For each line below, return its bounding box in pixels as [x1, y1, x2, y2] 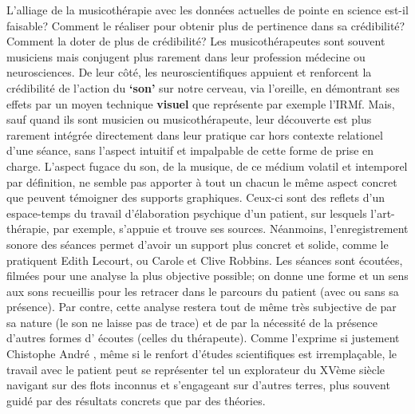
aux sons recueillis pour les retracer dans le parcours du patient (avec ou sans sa [6, 282, 399, 299]
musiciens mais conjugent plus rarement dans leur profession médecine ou [6, 48, 366, 65]
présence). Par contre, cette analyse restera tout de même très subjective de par [6, 298, 397, 315]
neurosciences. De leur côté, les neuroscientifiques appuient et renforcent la [6, 64, 372, 81]
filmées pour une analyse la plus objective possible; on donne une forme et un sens [6, 267, 409, 284]
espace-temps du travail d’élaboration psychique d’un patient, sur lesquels [6, 204, 367, 221]
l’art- [370, 204, 395, 221]
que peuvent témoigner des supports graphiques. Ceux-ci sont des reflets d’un [6, 189, 385, 206]
